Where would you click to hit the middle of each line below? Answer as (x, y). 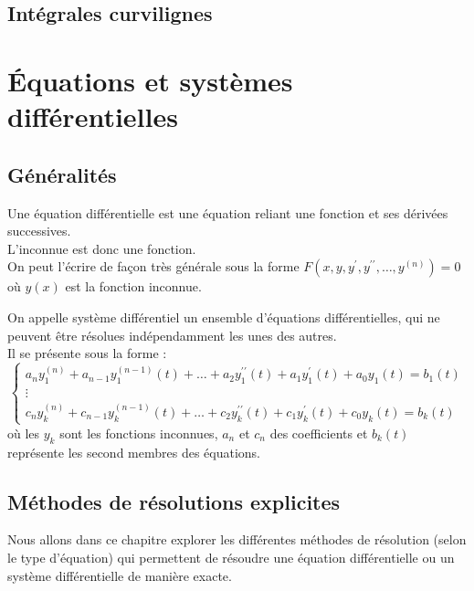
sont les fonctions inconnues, (139, 433)
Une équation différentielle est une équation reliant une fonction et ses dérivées (228, 212)
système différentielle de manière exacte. (120, 575)
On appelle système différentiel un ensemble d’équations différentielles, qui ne (224, 317)
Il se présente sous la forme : (87, 353)
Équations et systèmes (150, 80)
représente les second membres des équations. (134, 452)
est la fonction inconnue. (133, 286)
